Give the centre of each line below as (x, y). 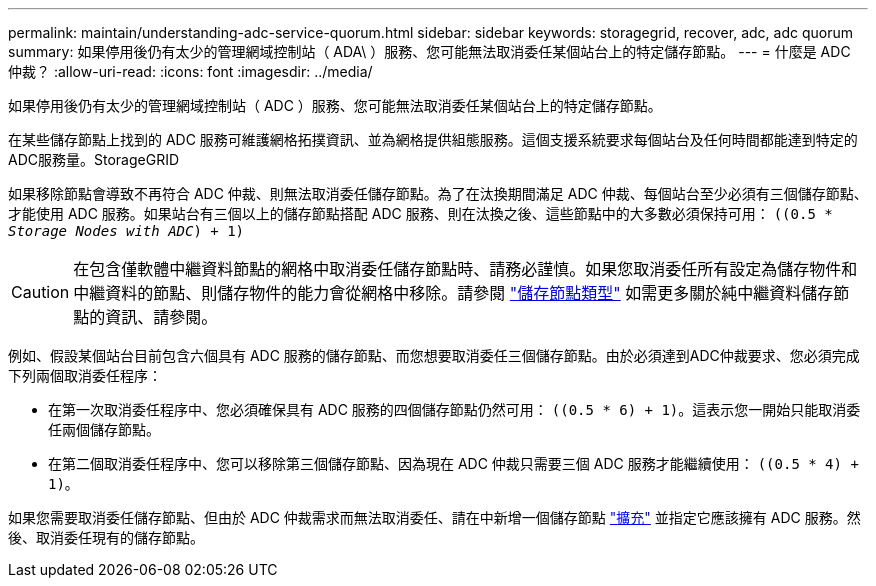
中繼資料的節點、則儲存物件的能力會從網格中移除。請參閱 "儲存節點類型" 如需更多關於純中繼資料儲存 (453, 293)
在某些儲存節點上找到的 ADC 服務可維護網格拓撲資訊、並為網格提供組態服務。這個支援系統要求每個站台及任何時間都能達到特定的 (433, 139)
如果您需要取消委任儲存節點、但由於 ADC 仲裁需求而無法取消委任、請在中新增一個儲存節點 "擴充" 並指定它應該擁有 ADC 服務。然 (434, 517)
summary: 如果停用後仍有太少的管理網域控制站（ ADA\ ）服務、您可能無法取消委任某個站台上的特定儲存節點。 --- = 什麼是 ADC (429, 51)
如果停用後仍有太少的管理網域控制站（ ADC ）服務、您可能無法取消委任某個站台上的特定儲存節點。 (335, 105)
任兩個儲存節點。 (104, 429)
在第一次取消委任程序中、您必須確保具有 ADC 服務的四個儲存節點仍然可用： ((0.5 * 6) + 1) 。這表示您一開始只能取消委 (454, 409)
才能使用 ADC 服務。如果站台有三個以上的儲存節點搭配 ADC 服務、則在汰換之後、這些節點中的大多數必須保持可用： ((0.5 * (420, 213)
